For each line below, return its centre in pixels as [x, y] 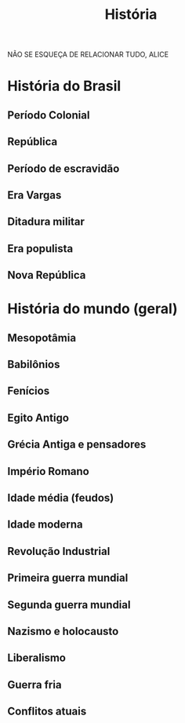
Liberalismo [36, 658]
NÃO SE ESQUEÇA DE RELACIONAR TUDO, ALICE [88, 55]
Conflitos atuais [47, 712]
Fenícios [29, 391]
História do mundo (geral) [92, 309]
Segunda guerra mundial [69, 605]
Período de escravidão [63, 168]
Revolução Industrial [59, 551]
